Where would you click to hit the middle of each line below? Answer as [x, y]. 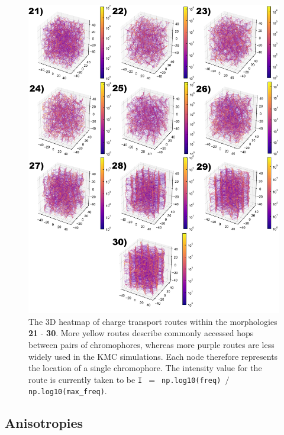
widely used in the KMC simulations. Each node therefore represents [153, 356]
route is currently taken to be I [85, 379]
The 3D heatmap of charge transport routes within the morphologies [153, 321]
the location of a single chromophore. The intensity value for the [145, 368]
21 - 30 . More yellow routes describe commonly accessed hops [141, 333]
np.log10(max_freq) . [68, 391]
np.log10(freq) [191, 380]
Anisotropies [44, 423]
